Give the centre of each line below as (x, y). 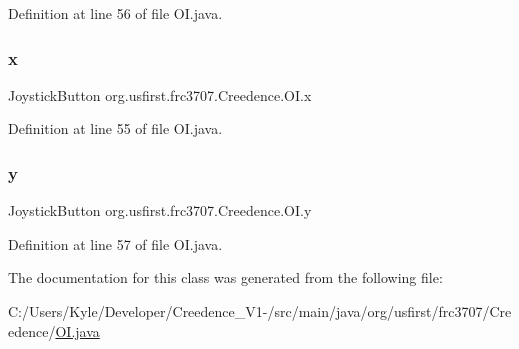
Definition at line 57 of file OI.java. (115, 243)
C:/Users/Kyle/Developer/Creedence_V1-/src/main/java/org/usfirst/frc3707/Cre (260, 311)
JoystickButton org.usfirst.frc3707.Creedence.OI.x (160, 94)
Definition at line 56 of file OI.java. (115, 13)
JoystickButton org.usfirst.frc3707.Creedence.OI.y (160, 210)
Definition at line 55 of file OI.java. (115, 128)
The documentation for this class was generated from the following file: (225, 277)
